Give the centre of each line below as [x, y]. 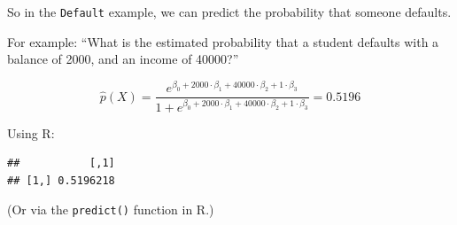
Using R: [31, 132]
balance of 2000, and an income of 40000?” [123, 59]
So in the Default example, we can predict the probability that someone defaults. [229, 12]
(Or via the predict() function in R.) [111, 209]
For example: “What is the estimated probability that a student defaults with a [223, 41]
